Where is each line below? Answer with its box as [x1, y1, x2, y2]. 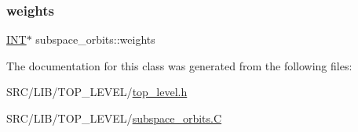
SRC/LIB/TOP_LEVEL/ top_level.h [6, 84, 188, 100]
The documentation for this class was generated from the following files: [6, 57, 353, 73]
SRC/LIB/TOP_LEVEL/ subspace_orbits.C [6, 110, 222, 126]
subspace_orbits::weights [35, 31, 155, 48]
